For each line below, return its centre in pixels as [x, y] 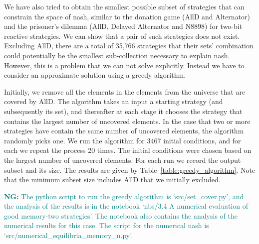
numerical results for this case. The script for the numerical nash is [107, 225]
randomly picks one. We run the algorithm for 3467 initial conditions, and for [123, 140]
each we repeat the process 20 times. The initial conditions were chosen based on [128, 150]
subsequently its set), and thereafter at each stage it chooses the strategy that [123, 111]
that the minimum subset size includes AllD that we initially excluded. [112, 180]
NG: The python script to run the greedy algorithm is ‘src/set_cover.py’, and [124, 196]
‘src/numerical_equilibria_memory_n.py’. [69, 235]
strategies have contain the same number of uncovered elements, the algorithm [124, 131]
